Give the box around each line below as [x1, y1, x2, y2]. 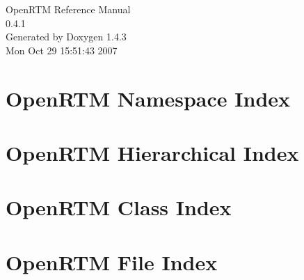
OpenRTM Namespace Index [6, 84, 291, 112]
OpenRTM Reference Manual [6, 2, 131, 16]
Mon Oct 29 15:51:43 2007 [6, 42, 118, 57]
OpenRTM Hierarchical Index [6, 138, 299, 166]
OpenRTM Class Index [6, 193, 232, 221]
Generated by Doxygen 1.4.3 [6, 29, 127, 44]
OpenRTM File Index [6, 247, 218, 276]
